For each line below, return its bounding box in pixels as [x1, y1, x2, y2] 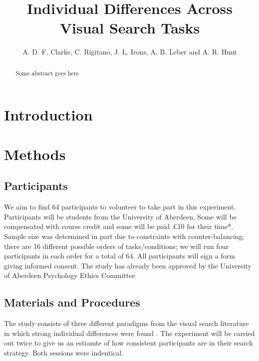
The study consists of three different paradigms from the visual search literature [4, 318, 249, 328]
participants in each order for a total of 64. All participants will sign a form [4, 250, 235, 261]
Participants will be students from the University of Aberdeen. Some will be [4, 211, 237, 221]
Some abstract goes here [15, 68, 79, 77]
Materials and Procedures [4, 294, 140, 310]
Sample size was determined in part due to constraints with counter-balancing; [4, 230, 245, 241]
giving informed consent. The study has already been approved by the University [4, 260, 252, 270]
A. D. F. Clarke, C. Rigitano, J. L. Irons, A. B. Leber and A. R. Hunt [22, 46, 237, 57]
